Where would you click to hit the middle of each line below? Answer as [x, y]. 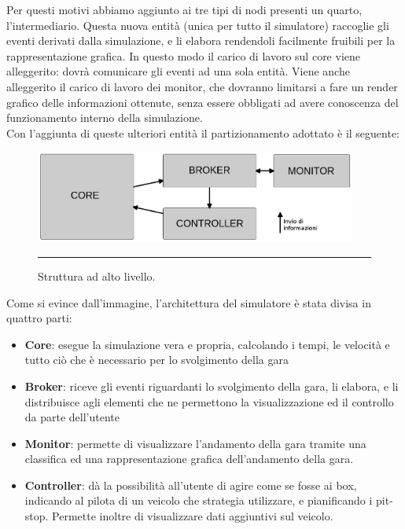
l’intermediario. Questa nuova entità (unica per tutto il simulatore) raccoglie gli [198, 25]
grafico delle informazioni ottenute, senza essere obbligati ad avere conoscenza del [202, 102]
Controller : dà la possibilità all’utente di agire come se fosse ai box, [191, 485]
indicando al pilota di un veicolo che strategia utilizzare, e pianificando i [199, 500]
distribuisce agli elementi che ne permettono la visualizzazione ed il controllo [209, 401]
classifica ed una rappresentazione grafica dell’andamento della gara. [189, 459]
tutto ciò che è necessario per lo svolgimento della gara [156, 360]
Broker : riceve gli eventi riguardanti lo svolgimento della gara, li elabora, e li [212, 386]
